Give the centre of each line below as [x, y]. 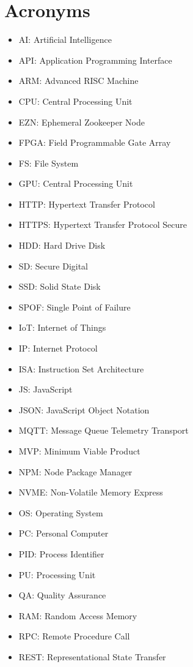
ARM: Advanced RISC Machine [78, 81]
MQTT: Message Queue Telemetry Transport [104, 430]
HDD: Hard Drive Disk [62, 245]
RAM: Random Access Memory [78, 615]
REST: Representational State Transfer [92, 656]
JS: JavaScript [46, 389]
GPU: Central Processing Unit [76, 183]
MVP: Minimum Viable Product [79, 451]
